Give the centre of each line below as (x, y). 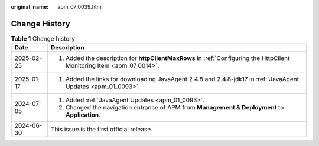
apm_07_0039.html (80, 7)
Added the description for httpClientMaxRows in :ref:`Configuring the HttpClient (178, 58)
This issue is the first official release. (102, 130)
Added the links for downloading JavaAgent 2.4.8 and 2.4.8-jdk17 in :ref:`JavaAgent (182, 79)
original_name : (30, 7)
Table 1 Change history (43, 39)
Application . (83, 115)
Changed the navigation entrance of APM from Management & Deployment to (175, 108)
